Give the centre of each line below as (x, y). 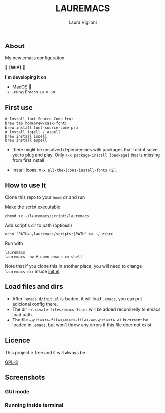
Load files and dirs (34, 287)
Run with (14, 243)
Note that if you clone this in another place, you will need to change (74, 266)
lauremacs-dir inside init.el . (33, 271)
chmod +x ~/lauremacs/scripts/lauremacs (47, 216)
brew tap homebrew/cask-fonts (36, 123)
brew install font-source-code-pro (42, 128)
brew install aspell (26, 141)
